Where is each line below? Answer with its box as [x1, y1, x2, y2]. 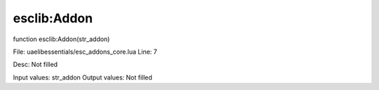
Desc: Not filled [13, 60, 58, 69]
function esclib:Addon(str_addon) [13, 35, 110, 43]
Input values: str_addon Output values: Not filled [13, 73, 152, 82]
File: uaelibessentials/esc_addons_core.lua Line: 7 [13, 47, 157, 56]
